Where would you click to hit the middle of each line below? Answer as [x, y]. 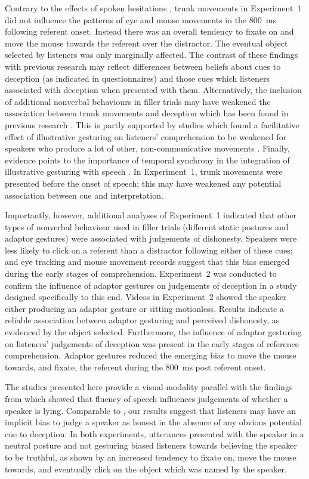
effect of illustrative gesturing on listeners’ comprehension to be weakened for [146, 136]
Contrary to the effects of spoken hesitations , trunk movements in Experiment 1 [153, 8]
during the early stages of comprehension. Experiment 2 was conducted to [141, 274]
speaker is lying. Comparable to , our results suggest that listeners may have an [151, 410]
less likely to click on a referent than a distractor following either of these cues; [149, 250]
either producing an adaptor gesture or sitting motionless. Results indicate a [144, 308]
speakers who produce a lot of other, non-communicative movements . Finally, [147, 148]
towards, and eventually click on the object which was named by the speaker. [146, 469]
